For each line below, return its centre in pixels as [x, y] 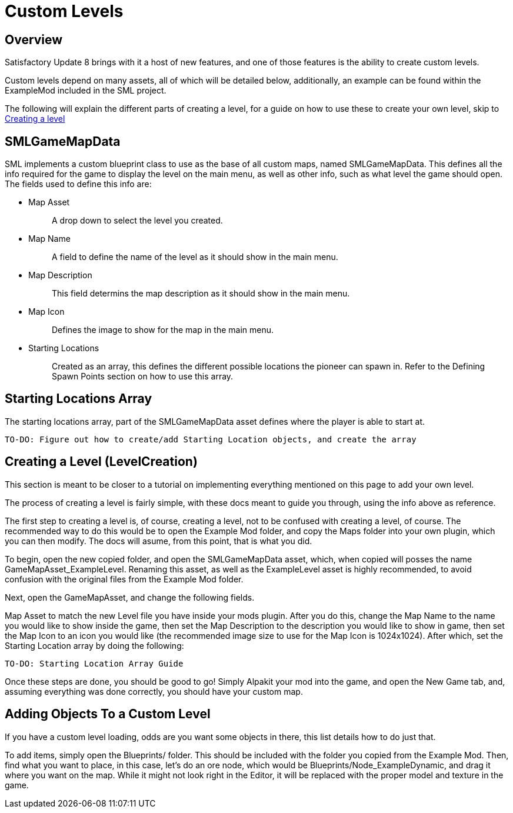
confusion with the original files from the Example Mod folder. [124, 579]
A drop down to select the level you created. [137, 221]
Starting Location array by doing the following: [94, 645]
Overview [34, 39]
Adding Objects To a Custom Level [108, 714]
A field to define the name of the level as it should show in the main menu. [195, 257]
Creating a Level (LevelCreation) [101, 462]
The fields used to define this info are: [78, 184]
